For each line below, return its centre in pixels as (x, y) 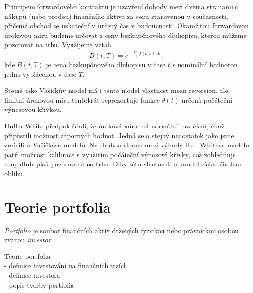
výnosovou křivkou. (33, 109)
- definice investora (32, 275)
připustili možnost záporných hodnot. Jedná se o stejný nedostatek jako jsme (119, 135)
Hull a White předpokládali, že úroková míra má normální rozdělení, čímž (115, 125)
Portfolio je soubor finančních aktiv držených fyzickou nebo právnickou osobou (122, 230)
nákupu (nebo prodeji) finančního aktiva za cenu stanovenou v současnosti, (116, 16)
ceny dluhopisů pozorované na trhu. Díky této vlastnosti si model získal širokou (123, 164)
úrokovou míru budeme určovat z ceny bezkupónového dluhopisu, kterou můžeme (126, 35)
